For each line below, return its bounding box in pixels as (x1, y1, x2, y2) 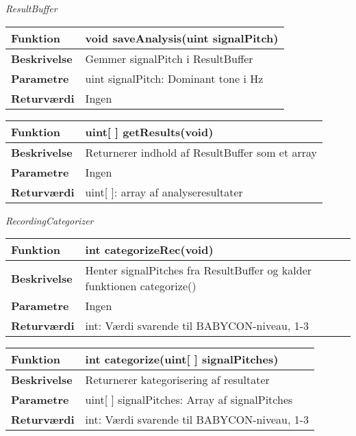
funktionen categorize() (85, 278, 196, 294)
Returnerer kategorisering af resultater (85, 372, 270, 388)
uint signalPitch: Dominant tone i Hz (85, 70, 264, 86)
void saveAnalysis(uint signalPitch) (85, 29, 279, 46)
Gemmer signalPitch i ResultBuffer (85, 50, 253, 66)
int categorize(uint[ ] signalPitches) (85, 351, 279, 368)
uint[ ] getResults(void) (85, 123, 214, 140)
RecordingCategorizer (5, 213, 94, 227)
